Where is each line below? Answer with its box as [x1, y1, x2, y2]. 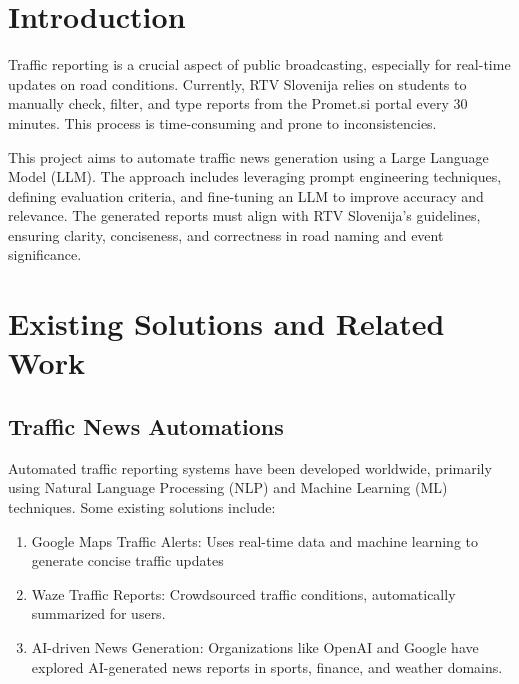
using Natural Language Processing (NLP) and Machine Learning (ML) [8, 477, 448, 498]
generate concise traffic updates [31, 550, 224, 571]
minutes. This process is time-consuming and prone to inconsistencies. [8, 112, 437, 133]
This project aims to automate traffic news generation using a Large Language [8, 146, 489, 167]
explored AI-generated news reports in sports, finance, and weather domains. [31, 656, 503, 677]
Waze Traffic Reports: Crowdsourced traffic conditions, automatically [31, 583, 456, 604]
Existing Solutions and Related [8, 303, 445, 344]
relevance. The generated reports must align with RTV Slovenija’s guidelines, [8, 205, 481, 226]
